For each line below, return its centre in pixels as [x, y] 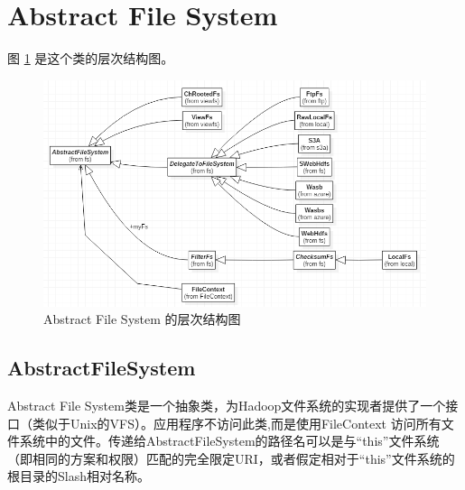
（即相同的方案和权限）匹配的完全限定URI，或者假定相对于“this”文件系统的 [231, 458]
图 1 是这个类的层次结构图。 [91, 58]
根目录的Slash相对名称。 [79, 476]
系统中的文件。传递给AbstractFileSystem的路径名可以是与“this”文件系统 [229, 441]
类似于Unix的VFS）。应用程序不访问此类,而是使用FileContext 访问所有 [237, 423]
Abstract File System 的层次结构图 [142, 319]
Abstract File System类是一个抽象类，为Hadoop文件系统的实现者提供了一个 [227, 405]
